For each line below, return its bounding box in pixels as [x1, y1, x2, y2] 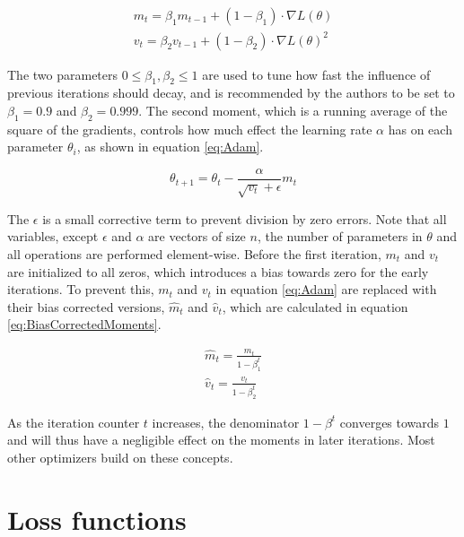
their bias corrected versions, [7, 297, 165, 316]
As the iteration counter [7, 412, 140, 431]
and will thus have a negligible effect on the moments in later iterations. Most [7, 430, 435, 449]
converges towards [339, 412, 440, 431]
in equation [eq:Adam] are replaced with [215, 280, 437, 299]
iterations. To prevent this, [7, 280, 154, 299]
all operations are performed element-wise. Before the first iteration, [7, 244, 381, 263]
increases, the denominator [152, 412, 300, 431]
